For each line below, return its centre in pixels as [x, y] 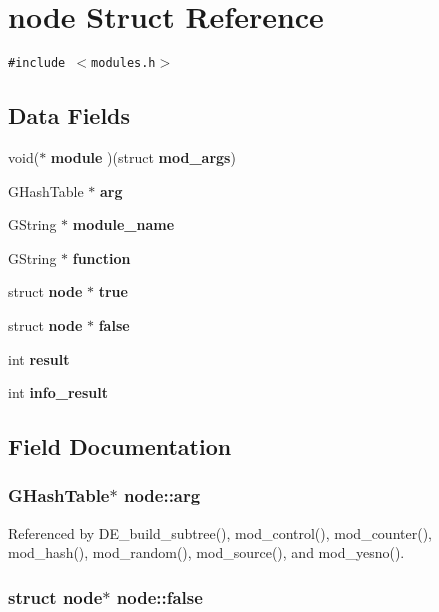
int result [39, 358]
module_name [123, 224]
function [101, 257]
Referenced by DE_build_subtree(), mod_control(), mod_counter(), [220, 532]
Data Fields [69, 115]
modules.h [123, 63]
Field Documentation [120, 446]
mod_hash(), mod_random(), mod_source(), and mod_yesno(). [206, 552]
